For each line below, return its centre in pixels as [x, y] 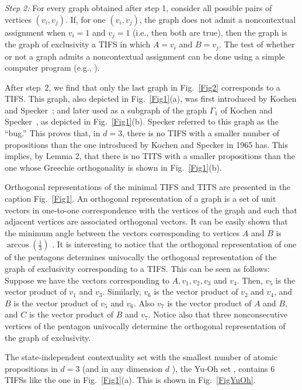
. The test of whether [257, 44]
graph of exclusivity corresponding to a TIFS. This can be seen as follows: [137, 268]
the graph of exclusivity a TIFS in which [78, 44]
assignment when [35, 32]
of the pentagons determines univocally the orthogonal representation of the [141, 257]
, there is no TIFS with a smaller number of [201, 133]
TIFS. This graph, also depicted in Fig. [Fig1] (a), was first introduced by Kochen [151, 99]
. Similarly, [122, 291]
